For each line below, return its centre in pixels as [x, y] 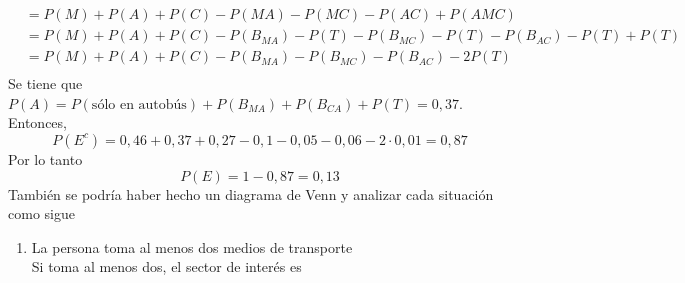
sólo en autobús [139, 104]
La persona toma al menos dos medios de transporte [192, 246]
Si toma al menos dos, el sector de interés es [166, 266]
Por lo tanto [45, 158]
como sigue [41, 213]
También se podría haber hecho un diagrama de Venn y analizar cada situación [251, 193]
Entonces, [37, 122]
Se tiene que [45, 83]
